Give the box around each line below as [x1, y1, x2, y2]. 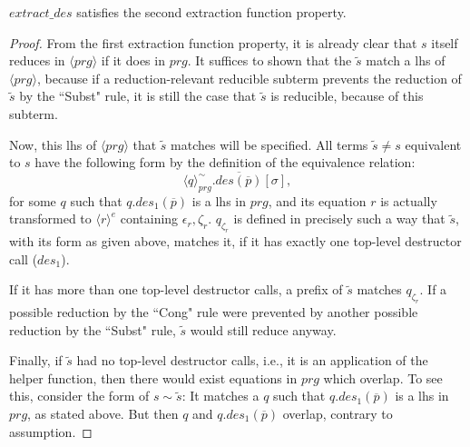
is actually [380, 191, 437, 210]
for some [9, 191, 56, 210]
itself [431, 33, 458, 52]
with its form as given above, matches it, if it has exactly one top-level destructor [9, 232, 462, 251]
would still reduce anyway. [190, 320, 337, 339]
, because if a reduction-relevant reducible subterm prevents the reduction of [36, 68, 462, 87]
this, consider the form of [9, 386, 150, 405]
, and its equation [268, 191, 367, 210]
